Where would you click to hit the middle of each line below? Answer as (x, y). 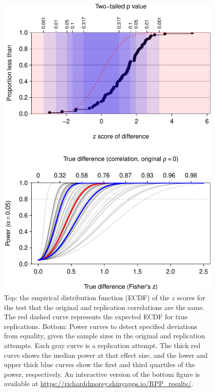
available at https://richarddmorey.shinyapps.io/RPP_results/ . (99, 383)
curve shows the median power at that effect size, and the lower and (106, 355)
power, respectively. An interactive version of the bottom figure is (102, 374)
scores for (191, 298)
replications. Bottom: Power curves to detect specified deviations (101, 326)
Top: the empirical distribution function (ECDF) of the (87, 298)
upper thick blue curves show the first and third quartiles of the (99, 364)
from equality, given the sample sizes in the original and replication (105, 336)
